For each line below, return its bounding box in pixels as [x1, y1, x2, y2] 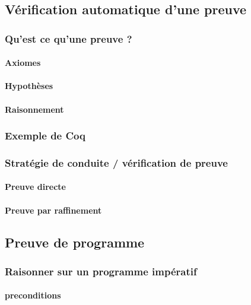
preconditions [5, 289, 61, 301]
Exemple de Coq [5, 128, 85, 143]
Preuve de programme [5, 233, 145, 251]
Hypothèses [5, 80, 53, 92]
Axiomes [5, 56, 41, 69]
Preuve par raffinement [5, 204, 102, 216]
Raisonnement [5, 103, 64, 115]
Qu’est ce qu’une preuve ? [5, 31, 132, 46]
